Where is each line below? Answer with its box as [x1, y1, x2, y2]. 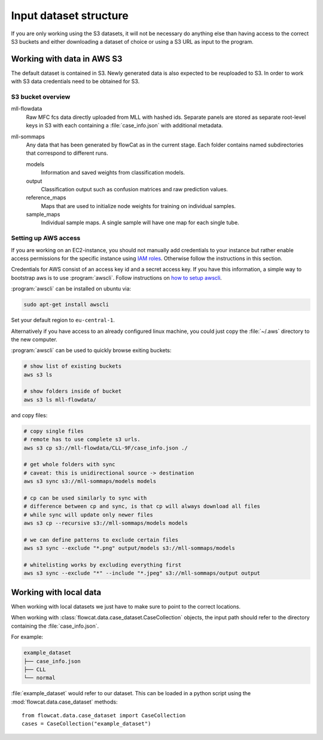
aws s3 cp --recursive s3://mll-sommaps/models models [23, 520, 188, 527]
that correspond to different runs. [26, 149, 108, 157]
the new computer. [11, 335, 58, 343]
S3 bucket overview [11, 93, 71, 101]
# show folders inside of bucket [23, 388, 122, 395]
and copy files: [11, 411, 48, 418]
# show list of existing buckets [23, 363, 122, 370]
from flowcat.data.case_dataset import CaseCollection [22, 712, 186, 719]
